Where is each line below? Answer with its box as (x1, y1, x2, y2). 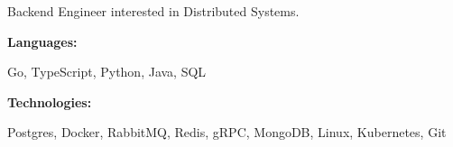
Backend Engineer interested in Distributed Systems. (7, 2, 300, 20)
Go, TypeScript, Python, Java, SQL (7, 62, 207, 81)
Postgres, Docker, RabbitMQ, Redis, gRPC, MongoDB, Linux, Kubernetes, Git (7, 123, 447, 142)
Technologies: (7, 92, 92, 111)
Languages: (7, 32, 78, 51)
